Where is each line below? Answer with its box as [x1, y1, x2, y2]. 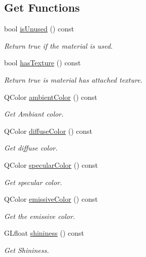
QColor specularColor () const [4, 159, 98, 170]
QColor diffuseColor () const [4, 125, 93, 136]
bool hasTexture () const [4, 57, 81, 68]
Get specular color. [4, 176, 62, 187]
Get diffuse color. [4, 142, 58, 153]
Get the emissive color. [4, 210, 75, 221]
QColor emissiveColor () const [4, 194, 98, 204]
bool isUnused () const [4, 23, 74, 34]
